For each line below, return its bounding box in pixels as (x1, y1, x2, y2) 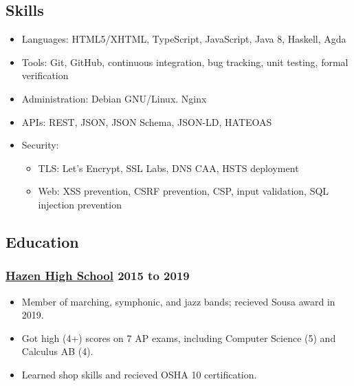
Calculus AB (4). (21, 344, 93, 358)
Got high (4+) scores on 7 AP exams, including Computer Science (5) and (21, 330, 336, 345)
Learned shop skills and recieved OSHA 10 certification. (21, 367, 257, 381)
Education (5, 230, 79, 252)
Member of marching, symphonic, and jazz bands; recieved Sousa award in (21, 294, 335, 308)
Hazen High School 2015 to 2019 (5, 267, 190, 284)
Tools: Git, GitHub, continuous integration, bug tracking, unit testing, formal (21, 54, 349, 69)
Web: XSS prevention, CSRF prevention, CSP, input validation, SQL (38, 184, 329, 198)
